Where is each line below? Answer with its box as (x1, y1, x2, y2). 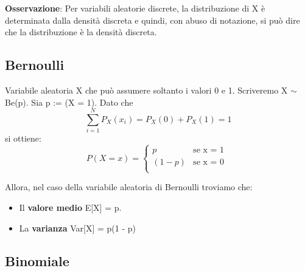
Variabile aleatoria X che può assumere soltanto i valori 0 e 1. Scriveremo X (5, 83, 288, 96)
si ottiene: (5, 132, 41, 145)
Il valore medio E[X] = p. (19, 201, 122, 214)
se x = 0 (193, 158, 225, 167)
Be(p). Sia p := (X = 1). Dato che (5, 95, 133, 108)
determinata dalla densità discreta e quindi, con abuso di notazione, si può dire (5, 13, 300, 26)
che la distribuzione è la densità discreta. (5, 26, 157, 38)
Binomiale (5, 251, 69, 270)
